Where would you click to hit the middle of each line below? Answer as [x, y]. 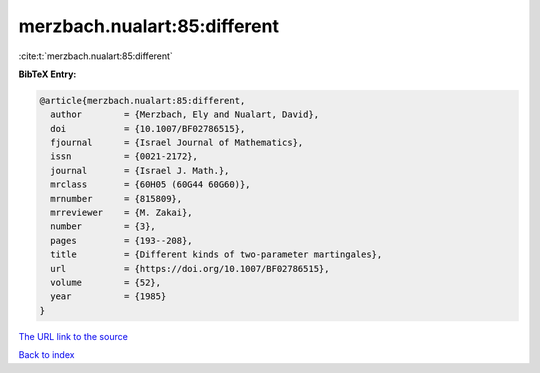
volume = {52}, [106, 282]
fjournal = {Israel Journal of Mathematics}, [177, 143]
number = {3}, [103, 226]
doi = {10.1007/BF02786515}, [148, 128]
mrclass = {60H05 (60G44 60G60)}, [150, 184]
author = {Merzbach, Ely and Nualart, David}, [185, 114]
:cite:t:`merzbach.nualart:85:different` [96, 56]
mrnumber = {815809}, [116, 198]
